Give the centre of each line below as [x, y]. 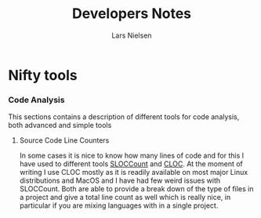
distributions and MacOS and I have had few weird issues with [120, 180]
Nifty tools [43, 75]
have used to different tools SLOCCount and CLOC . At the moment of [131, 164]
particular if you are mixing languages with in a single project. [119, 205]
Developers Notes [132, 14]
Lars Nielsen [132, 35]
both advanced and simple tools [60, 125]
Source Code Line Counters [64, 140]
